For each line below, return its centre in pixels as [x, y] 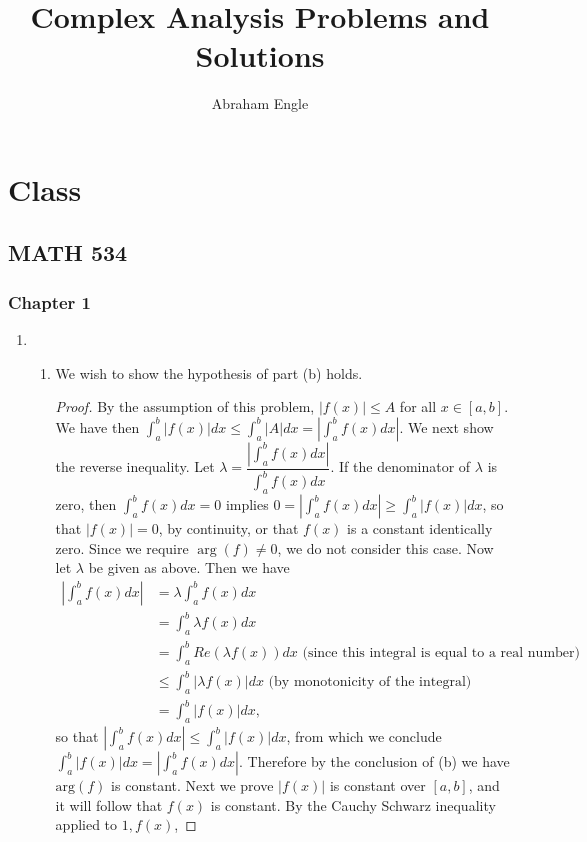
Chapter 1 [50, 301]
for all [418, 406]
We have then [97, 426]
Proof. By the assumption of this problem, [185, 406]
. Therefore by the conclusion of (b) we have [374, 761]
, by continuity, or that [228, 528]
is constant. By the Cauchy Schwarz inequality [353, 804]
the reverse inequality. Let [135, 466]
